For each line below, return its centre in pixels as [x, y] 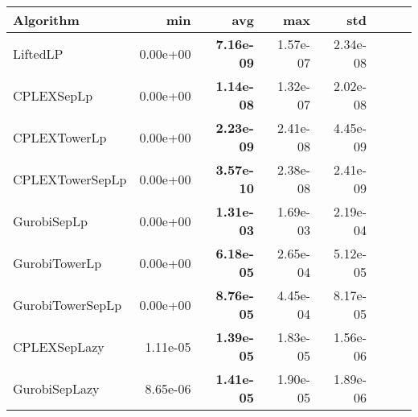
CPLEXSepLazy [59, 346]
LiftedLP [38, 53]
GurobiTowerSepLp [68, 304]
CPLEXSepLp [53, 95]
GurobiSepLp [50, 221]
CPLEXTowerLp [60, 137]
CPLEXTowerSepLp [70, 179]
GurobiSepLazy [56, 388]
